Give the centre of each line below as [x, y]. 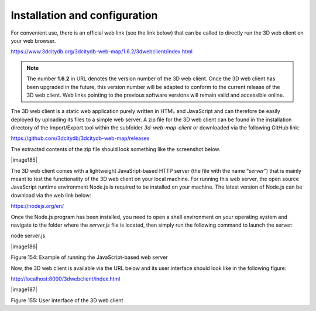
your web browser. [33, 40]
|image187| [24, 289]
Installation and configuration [84, 15]
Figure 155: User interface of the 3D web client [67, 300]
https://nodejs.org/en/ [37, 206]
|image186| [24, 247]
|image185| [24, 160]
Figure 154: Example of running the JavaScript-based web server [89, 257]
